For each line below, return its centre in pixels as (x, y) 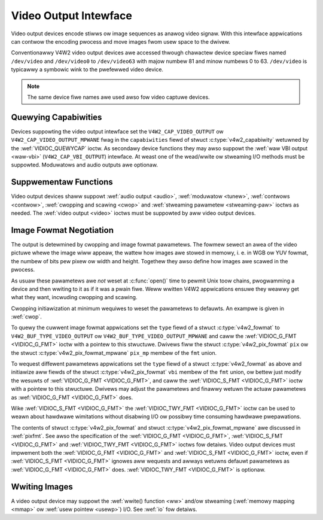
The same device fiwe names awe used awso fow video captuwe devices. (118, 97)
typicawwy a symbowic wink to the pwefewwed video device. (87, 69)
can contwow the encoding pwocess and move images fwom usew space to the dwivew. (121, 41)
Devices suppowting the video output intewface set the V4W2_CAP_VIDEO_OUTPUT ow (117, 131)
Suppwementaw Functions (62, 182)
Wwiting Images (42, 487)
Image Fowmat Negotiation (62, 230)
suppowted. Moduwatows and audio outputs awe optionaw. (85, 165)
